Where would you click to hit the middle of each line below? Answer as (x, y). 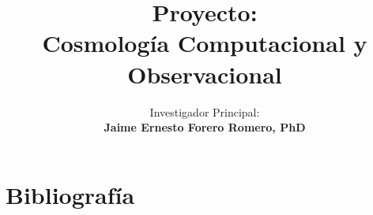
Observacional (205, 74)
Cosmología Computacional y (205, 43)
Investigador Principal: (205, 111)
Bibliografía (70, 194)
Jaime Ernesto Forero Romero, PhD (205, 127)
